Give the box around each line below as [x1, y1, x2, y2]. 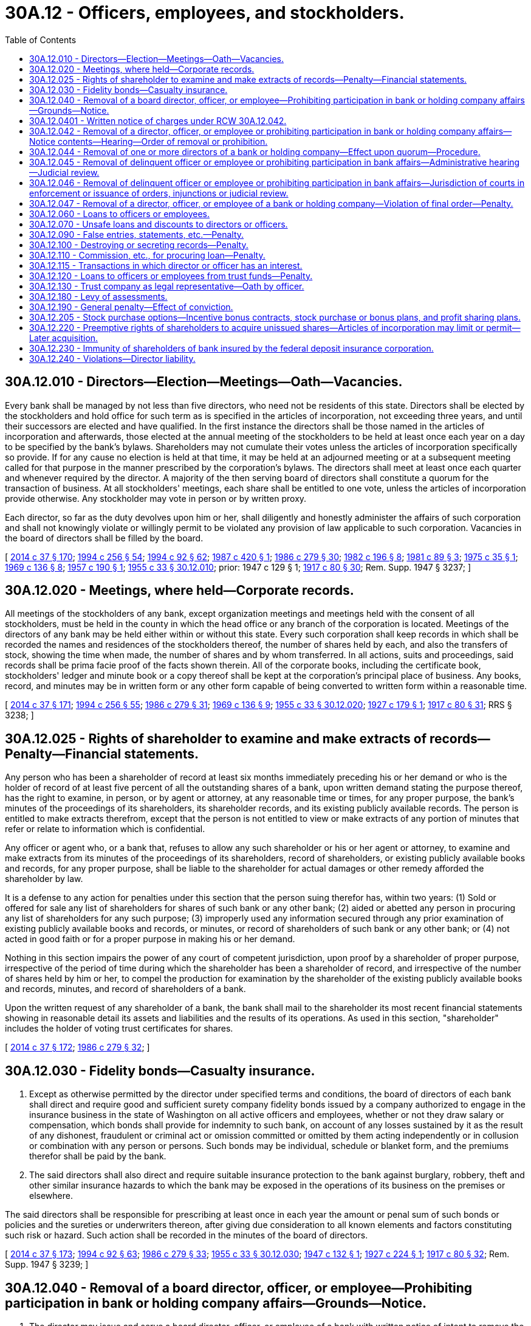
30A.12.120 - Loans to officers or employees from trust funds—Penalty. [29, 270, 313, 281]
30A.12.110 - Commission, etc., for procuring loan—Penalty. [29, 249, 265, 260]
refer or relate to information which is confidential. [5, 824, 205, 835]
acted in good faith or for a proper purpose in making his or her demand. [5, 934, 295, 945]
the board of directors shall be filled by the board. [5, 532, 204, 543]
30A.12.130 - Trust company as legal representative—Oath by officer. [29, 280, 304, 291]
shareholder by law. [5, 873, 83, 884]
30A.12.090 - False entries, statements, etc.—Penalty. [29, 229, 244, 240]
